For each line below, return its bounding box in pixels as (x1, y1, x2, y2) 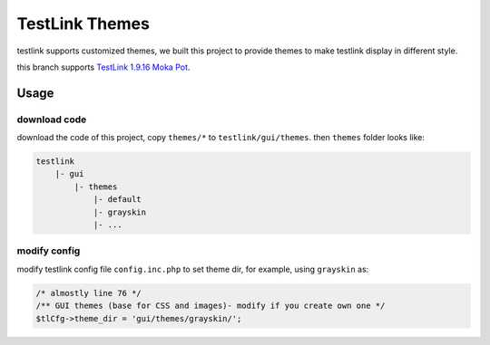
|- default (93, 195, 142, 205)
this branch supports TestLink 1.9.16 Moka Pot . (16, 62, 191, 72)
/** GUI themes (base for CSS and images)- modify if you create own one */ (35, 301, 386, 311)
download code (16, 113, 87, 126)
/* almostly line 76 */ (35, 288, 142, 298)
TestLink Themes (16, 14, 150, 34)
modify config (16, 244, 81, 257)
